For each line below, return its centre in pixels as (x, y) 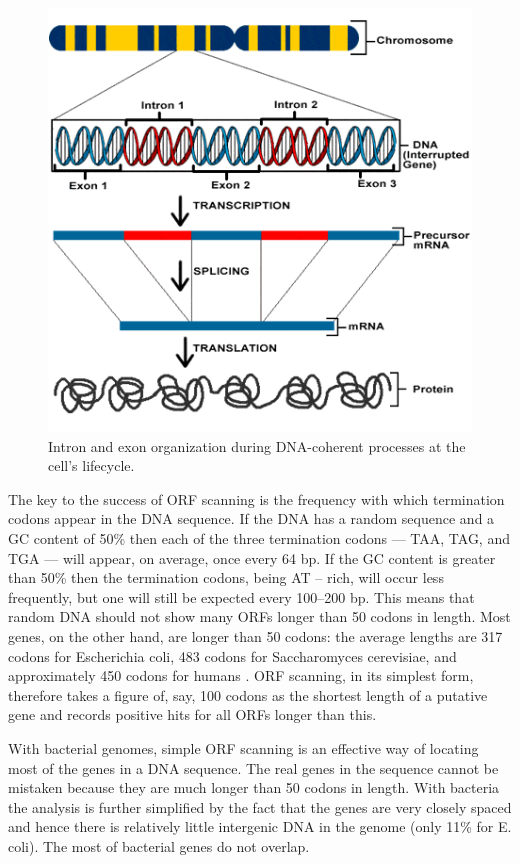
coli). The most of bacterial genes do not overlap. (159, 845)
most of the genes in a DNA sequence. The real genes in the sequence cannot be (253, 767)
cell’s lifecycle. (91, 465)
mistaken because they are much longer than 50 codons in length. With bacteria (254, 787)
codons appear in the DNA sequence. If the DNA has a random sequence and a (251, 518)
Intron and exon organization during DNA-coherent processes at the (257, 445)
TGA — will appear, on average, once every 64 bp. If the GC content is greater (252, 557)
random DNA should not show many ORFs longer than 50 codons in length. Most (259, 616)
